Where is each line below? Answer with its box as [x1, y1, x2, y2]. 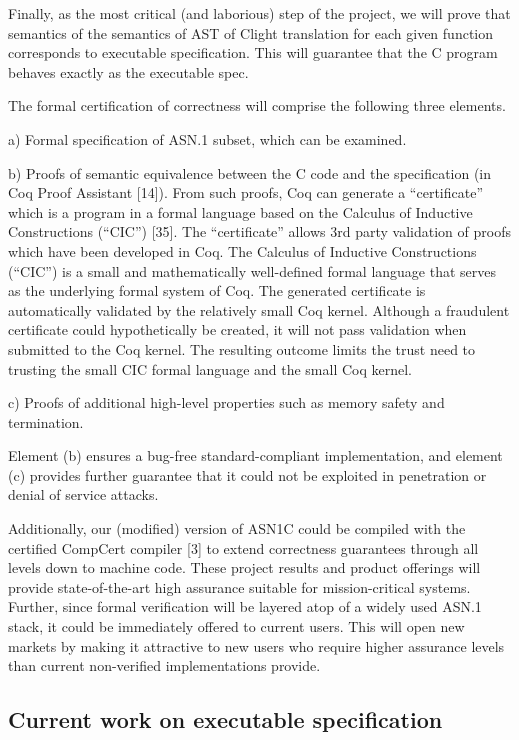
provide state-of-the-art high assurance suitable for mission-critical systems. [8, 576, 471, 597]
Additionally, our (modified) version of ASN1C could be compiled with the [8, 518, 466, 539]
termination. [8, 411, 84, 432]
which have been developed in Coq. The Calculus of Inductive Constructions [8, 240, 477, 261]
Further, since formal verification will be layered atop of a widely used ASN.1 [8, 596, 482, 617]
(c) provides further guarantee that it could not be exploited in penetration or [8, 464, 487, 485]
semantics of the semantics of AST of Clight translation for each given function [8, 22, 494, 43]
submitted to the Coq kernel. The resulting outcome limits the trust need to [8, 338, 476, 359]
